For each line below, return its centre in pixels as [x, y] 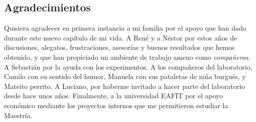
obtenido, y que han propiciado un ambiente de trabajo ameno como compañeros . [127, 57]
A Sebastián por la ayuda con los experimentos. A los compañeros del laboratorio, [128, 66]
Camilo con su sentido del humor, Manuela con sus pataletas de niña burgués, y [125, 76]
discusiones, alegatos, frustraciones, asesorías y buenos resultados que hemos [119, 47]
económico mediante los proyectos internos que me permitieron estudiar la [116, 105]
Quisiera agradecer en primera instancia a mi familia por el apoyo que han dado [125, 28]
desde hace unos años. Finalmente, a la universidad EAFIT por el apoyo [113, 96]
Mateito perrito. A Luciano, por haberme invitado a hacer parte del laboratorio [125, 86]
